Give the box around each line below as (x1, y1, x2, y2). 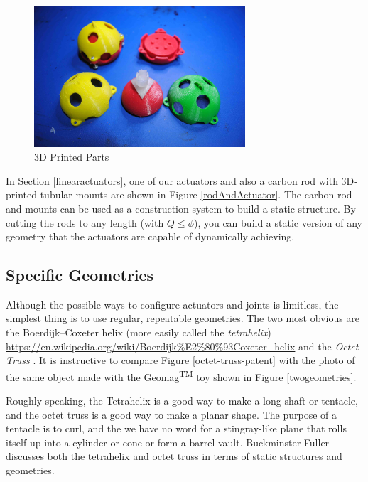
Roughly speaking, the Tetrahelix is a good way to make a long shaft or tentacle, (6, 393, 358, 408)
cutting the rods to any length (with (6, 215, 164, 230)
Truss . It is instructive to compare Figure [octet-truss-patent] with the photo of (6, 353, 355, 368)
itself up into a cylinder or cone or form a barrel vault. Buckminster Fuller (6, 434, 330, 449)
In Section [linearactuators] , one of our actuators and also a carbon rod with (6, 173, 338, 188)
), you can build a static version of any (193, 215, 362, 230)
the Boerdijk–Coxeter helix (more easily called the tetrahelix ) (6, 325, 271, 340)
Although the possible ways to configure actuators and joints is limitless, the (6, 296, 339, 311)
